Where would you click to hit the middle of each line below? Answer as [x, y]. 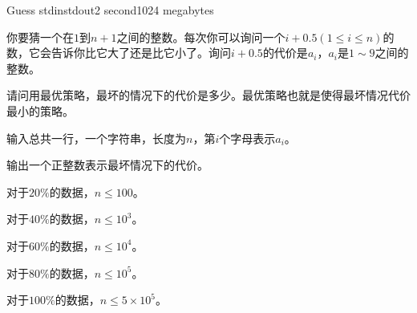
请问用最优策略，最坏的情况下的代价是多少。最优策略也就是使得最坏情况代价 [208, 95]
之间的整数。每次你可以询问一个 [201, 37]
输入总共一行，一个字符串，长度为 [96, 138]
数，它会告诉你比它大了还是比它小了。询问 [119, 53]
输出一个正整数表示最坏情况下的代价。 [107, 165]
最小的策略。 [40, 110]
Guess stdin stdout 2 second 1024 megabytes [110, 10]
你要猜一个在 [40, 37]
